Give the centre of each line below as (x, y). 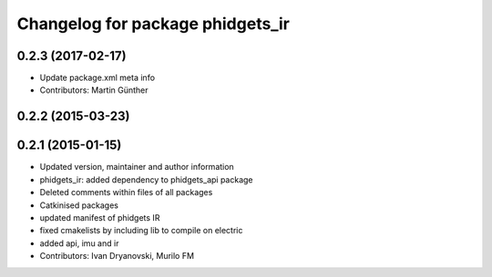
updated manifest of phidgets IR (100, 217)
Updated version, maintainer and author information (137, 167)
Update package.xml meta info (97, 78)
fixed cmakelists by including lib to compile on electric (141, 231)
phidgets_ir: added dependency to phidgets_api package (147, 179)
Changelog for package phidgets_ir (154, 24)
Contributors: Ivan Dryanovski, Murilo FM (117, 256)
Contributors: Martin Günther (94, 90)
